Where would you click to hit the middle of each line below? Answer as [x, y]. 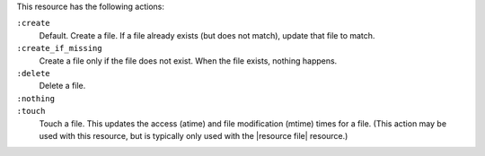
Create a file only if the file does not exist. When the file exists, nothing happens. [188, 61]
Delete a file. [62, 86]
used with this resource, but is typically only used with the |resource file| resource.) [194, 135]
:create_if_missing [59, 48]
